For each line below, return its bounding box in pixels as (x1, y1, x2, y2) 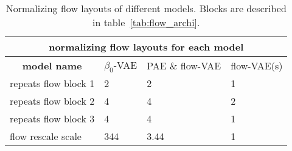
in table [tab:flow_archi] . (92, 15, 200, 29)
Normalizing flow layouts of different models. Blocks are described (5, 1, 287, 15)
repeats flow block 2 (10, 94, 95, 108)
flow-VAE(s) (231, 58, 283, 72)
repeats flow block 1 (10, 76, 95, 91)
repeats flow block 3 (10, 111, 95, 126)
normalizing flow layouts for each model (49, 40, 244, 54)
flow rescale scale (10, 129, 82, 144)
